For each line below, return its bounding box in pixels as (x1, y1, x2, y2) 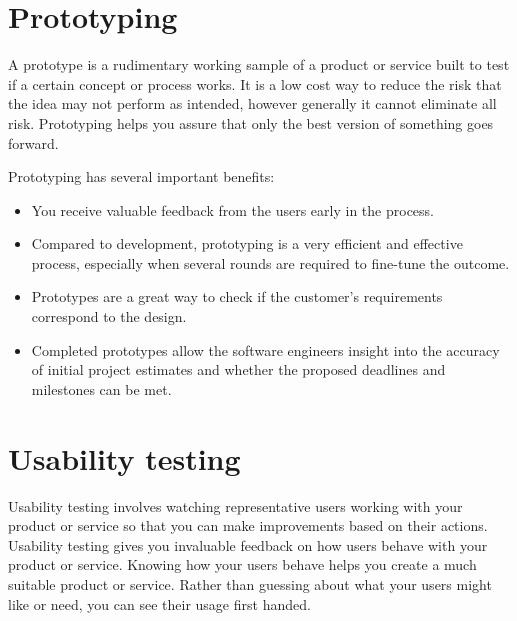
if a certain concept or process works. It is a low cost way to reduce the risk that (8, 73, 502, 94)
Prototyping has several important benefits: (8, 166, 275, 187)
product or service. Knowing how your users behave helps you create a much (8, 554, 477, 575)
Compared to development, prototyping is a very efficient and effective (31, 233, 463, 254)
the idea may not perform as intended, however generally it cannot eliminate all (8, 93, 497, 114)
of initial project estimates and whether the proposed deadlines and (31, 359, 446, 380)
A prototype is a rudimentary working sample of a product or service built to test (8, 54, 510, 75)
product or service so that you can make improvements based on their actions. (8, 515, 488, 536)
